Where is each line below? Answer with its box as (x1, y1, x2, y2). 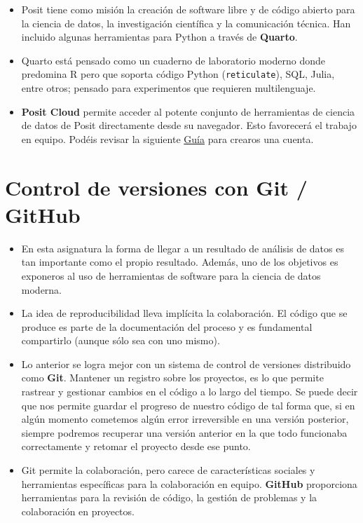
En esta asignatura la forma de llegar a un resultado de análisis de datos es (21, 240, 344, 255)
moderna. (21, 282, 62, 297)
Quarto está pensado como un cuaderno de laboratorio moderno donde (21, 53, 326, 67)
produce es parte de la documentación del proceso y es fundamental (21, 319, 313, 334)
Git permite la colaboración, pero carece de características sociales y (21, 463, 315, 477)
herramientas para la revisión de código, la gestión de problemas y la (21, 490, 317, 505)
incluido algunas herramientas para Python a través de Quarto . (21, 29, 298, 44)
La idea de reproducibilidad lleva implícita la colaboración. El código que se (21, 306, 348, 320)
